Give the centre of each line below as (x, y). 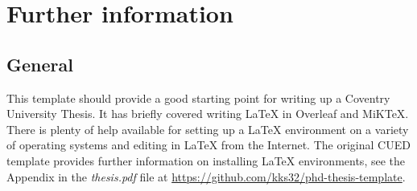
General (40, 64)
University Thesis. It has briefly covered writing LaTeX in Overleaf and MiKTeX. (208, 114)
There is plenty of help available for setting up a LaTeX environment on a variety (208, 129)
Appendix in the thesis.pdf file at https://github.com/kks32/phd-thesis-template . (206, 176)
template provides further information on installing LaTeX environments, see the (206, 160)
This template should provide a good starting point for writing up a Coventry (198, 98)
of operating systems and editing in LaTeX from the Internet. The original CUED (208, 145)
